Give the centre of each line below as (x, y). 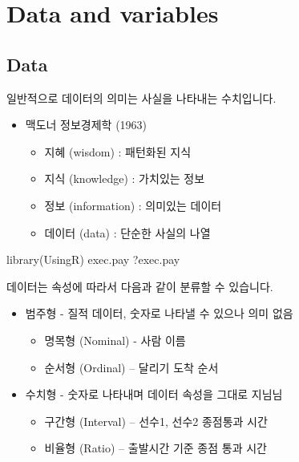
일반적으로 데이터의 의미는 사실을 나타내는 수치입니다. (141, 97)
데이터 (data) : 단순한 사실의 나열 (127, 232)
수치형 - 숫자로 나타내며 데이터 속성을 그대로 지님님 (154, 394)
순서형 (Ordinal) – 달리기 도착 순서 (131, 367)
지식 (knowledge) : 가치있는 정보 (125, 178)
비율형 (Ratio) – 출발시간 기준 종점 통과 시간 (156, 448)
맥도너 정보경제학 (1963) (86, 125)
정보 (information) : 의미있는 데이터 (133, 205)
